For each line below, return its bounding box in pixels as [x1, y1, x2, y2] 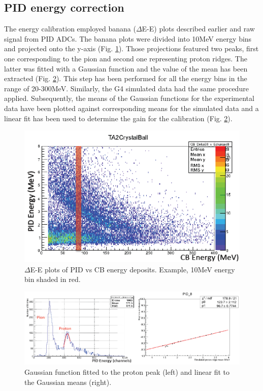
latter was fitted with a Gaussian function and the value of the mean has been [4, 63, 248, 74]
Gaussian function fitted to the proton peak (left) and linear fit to [24, 366, 230, 377]
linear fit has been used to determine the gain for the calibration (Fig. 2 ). [4, 113, 233, 123]
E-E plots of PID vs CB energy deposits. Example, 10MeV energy [30, 264, 235, 274]
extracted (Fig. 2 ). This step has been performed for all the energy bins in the [4, 73, 247, 84]
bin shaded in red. [24, 274, 81, 285]
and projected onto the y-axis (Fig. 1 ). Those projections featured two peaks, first [4, 43, 259, 54]
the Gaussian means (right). [24, 376, 112, 387]
